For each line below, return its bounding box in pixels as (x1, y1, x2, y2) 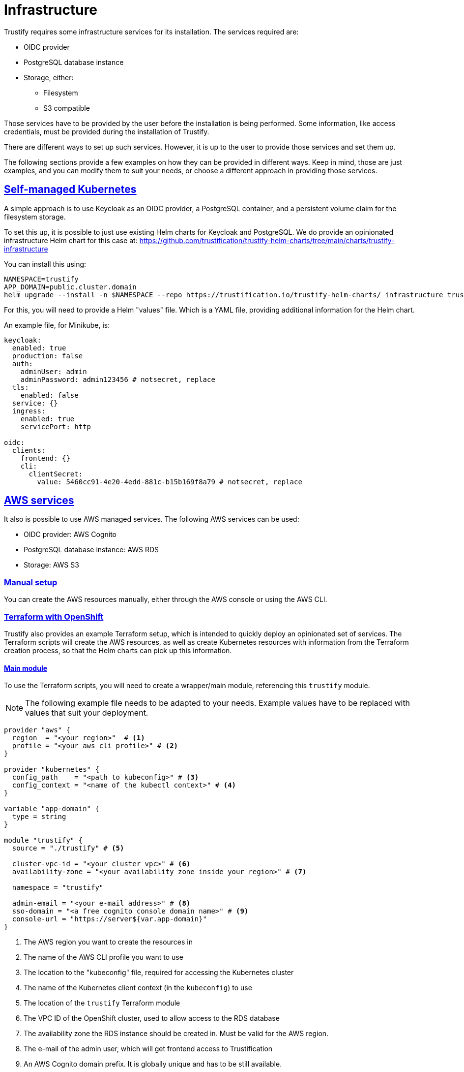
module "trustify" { (4, 836, 83, 845)
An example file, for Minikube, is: (4, 320, 110, 329)
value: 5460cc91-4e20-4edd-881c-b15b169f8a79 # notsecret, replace (37, 477, 302, 486)
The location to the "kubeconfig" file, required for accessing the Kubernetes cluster (24, 968, 294, 977)
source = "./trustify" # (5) (12, 844, 124, 852)
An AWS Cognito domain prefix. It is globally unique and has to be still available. (24, 1060, 282, 1069)
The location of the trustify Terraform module (24, 999, 180, 1008)
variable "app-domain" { (4, 805, 99, 813)
